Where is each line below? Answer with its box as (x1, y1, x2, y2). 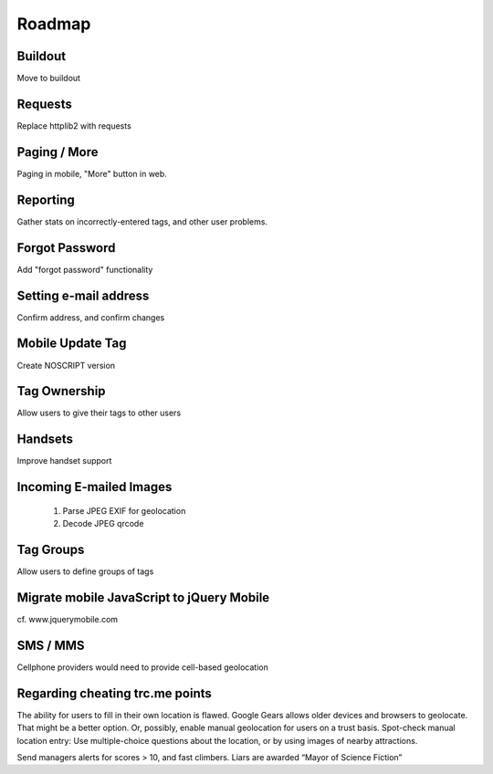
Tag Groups (16, 541, 85, 557)
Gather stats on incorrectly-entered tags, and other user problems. (16, 215, 268, 227)
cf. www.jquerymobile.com (16, 613, 119, 624)
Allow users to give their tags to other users (16, 407, 182, 419)
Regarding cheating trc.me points (16, 685, 212, 701)
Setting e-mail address (16, 288, 150, 303)
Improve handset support (16, 455, 112, 466)
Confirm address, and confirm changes (16, 311, 165, 323)
